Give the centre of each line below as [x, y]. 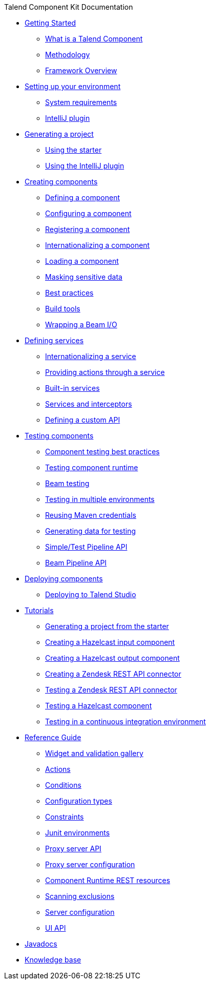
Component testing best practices [102, 452]
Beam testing [67, 483]
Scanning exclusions [80, 896]
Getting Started [50, 23]
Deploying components [64, 579]
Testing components [59, 436]
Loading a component [82, 261]
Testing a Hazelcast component [99, 706]
